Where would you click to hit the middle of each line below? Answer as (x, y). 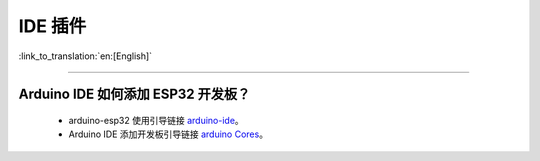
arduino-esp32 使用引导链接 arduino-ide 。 (156, 120)
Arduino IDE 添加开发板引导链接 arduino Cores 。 (168, 134)
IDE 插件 (52, 26)
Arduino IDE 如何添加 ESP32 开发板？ (134, 94)
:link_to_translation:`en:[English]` (85, 56)
